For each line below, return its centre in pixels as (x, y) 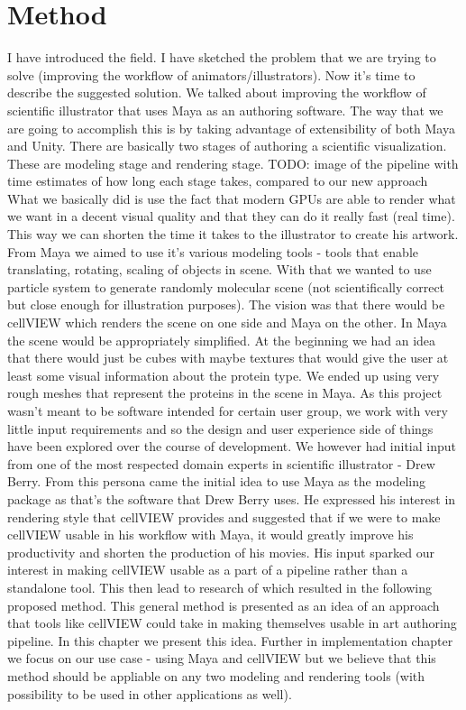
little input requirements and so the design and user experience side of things (220, 428)
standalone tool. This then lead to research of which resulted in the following (219, 587)
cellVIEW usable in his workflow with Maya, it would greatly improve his (210, 535)
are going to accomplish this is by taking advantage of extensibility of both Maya (231, 128)
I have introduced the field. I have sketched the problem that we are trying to (222, 57)
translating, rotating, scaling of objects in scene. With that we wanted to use (219, 269)
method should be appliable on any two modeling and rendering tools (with (216, 675)
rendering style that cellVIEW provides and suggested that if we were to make (224, 516)
